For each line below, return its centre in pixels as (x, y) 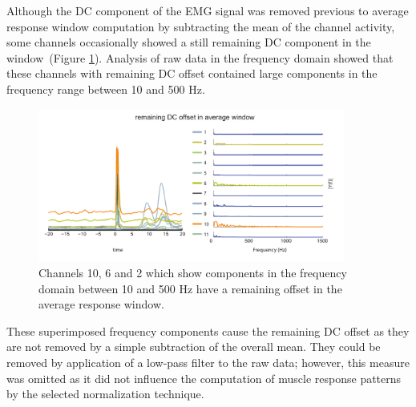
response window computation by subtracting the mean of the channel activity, (201, 26)
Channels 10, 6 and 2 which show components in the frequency (193, 272)
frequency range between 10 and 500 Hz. (106, 89)
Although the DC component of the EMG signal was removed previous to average (208, 10)
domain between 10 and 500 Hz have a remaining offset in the (190, 288)
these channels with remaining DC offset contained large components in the (192, 73)
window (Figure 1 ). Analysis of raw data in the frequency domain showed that (200, 57)
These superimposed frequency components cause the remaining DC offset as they (208, 330)
